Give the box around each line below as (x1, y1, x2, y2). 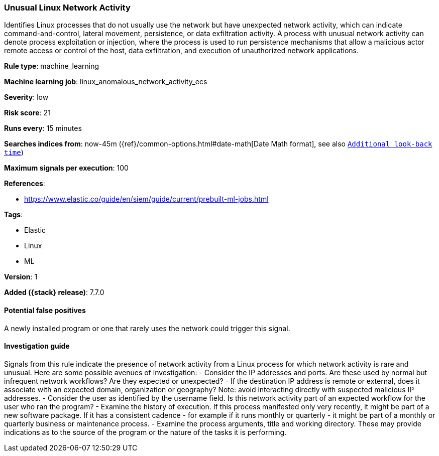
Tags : (4, 210, 23, 219)
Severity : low (4, 93, 49, 102)
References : (4, 179, 45, 188)
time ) (4, 148, 24, 157)
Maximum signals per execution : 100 (4, 164, 129, 173)
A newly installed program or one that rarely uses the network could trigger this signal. (4, 324, 290, 333)
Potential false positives (4, 306, 86, 315)
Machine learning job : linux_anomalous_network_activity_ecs (4, 77, 207, 86)
